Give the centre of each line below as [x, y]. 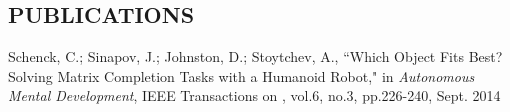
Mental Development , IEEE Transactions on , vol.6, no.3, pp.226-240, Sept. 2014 [254, 95]
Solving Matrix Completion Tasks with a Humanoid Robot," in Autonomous [241, 75]
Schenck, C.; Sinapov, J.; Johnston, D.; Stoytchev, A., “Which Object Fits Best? [255, 56]
